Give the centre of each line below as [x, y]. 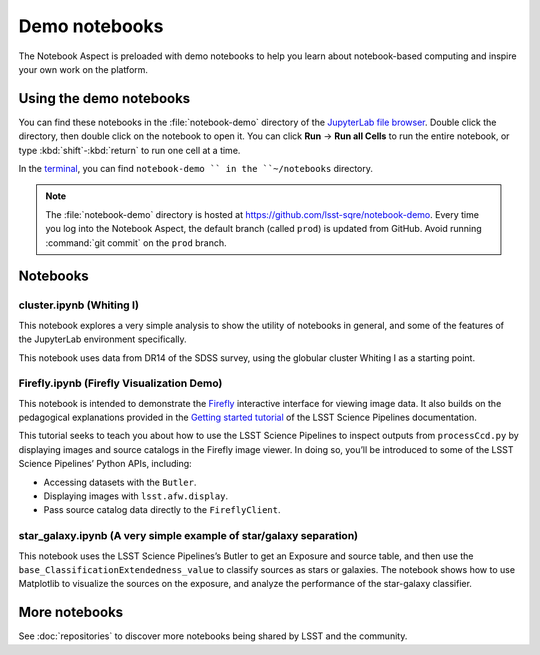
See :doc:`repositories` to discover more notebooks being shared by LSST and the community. [213, 636]
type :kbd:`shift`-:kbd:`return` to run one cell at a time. [129, 150]
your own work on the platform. [83, 69]
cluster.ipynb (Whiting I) [79, 305]
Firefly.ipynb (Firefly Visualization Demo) [120, 383]
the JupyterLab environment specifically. [102, 339]
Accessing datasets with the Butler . [120, 482]
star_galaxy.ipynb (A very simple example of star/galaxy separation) [188, 536]
